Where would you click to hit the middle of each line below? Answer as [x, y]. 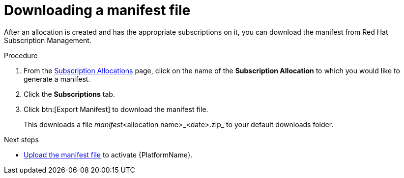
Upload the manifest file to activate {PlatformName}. [108, 155]
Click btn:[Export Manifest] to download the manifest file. [116, 109]
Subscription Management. [48, 40]
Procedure [21, 55]
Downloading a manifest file [97, 10]
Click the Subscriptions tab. [69, 94]
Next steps [21, 139]
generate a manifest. [57, 79]
